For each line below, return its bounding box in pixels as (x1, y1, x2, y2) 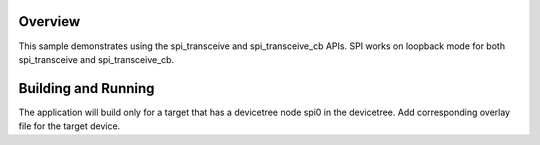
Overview (18, 13, 81, 30)
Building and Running (18, 80, 155, 97)
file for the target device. (18, 120, 121, 132)
